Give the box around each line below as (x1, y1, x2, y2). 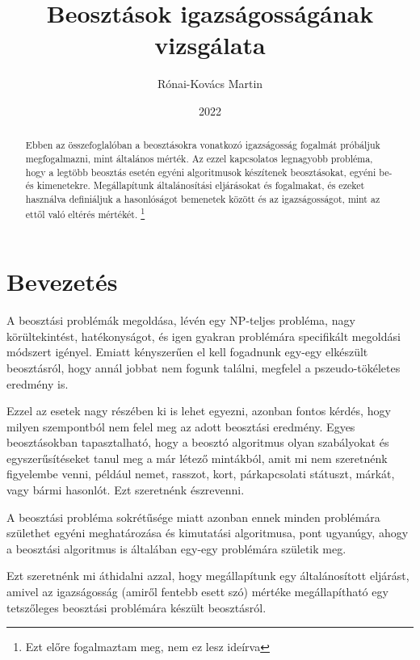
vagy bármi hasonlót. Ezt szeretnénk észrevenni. (6, 481, 245, 498)
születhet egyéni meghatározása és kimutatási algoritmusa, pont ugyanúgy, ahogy (6, 524, 409, 541)
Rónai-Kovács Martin (157, 75, 263, 92)
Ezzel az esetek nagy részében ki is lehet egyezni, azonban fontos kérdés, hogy (6, 402, 391, 419)
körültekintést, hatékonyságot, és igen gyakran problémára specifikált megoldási (6, 327, 401, 344)
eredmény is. (6, 375, 69, 392)
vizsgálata (154, 28, 266, 61)
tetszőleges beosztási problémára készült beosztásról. (6, 599, 267, 616)
